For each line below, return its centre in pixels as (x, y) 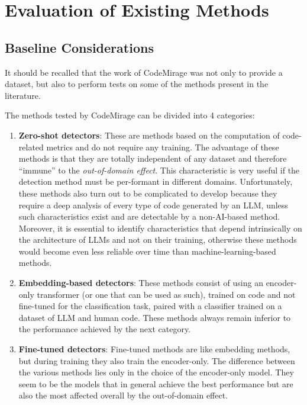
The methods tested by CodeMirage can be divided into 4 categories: (130, 115)
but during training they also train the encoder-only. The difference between (157, 360)
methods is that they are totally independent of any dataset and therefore (153, 158)
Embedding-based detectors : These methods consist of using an (141, 283)
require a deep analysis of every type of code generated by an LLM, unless (153, 205)
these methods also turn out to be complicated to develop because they (148, 193)
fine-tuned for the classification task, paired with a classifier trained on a (150, 306)
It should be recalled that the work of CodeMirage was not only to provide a (144, 72)
